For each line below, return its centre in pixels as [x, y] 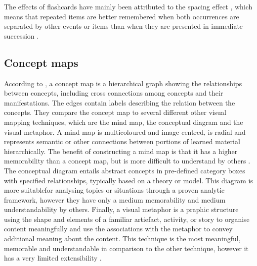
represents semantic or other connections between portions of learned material [122, 141]
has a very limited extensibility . [53, 258]
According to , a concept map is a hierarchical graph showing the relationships [123, 83]
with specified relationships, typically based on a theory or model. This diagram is [128, 180]
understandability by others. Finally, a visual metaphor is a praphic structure [121, 209]
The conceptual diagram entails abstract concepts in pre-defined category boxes [125, 170]
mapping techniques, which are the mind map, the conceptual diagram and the [124, 122]
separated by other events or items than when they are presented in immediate [124, 26]
